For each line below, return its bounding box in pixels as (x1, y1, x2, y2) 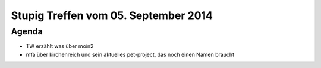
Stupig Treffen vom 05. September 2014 (11, 9, 213, 22)
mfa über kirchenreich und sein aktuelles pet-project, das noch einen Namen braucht (26, 51, 235, 58)
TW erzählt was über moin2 (26, 43, 94, 50)
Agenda (11, 26, 43, 37)
